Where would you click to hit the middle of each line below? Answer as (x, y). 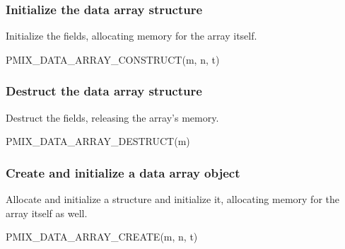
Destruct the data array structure (104, 91)
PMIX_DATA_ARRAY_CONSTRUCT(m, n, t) (113, 59)
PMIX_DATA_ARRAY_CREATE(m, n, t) (102, 237)
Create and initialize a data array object (123, 172)
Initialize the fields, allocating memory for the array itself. (131, 36)
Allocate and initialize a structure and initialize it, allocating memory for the (172, 199)
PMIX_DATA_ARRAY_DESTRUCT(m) (98, 141)
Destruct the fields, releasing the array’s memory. (112, 117)
